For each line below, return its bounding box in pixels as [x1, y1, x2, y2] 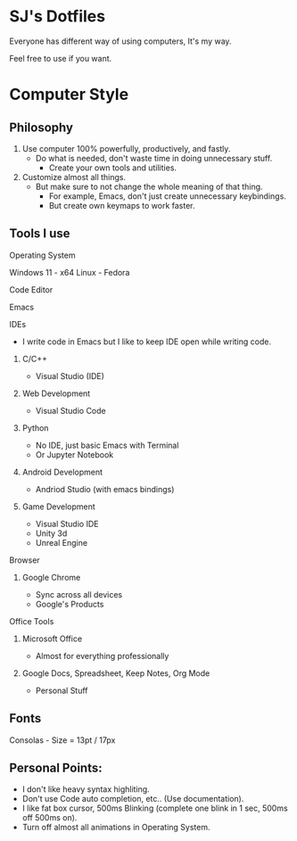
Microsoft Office [21, 633, 83, 644]
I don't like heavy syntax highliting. [21, 784, 150, 795]
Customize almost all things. [21, 171, 127, 182]
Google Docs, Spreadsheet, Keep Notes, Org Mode [21, 667, 210, 679]
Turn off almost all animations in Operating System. [21, 822, 211, 833]
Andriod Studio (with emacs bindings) [35, 483, 175, 494]
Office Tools [9, 615, 54, 626]
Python [21, 422, 49, 433]
